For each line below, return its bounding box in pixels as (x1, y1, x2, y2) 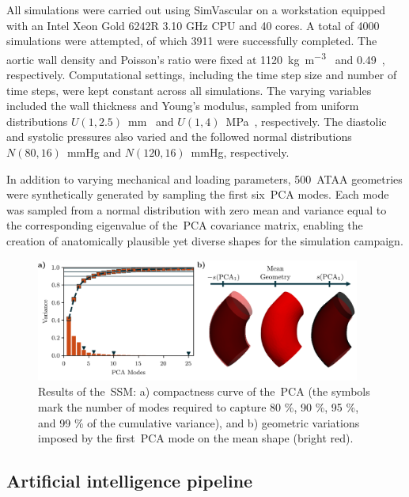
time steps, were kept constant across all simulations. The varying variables (6, 82, 372, 98)
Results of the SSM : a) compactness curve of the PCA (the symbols (38, 383, 370, 400)
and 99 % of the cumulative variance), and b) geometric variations (38, 414, 360, 431)
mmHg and (66, 144, 122, 160)
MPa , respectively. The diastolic (225, 112, 387, 129)
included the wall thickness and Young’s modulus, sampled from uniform (6, 97, 359, 114)
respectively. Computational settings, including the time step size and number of (6, 66, 397, 83)
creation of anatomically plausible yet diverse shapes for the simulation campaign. (6, 232, 403, 248)
